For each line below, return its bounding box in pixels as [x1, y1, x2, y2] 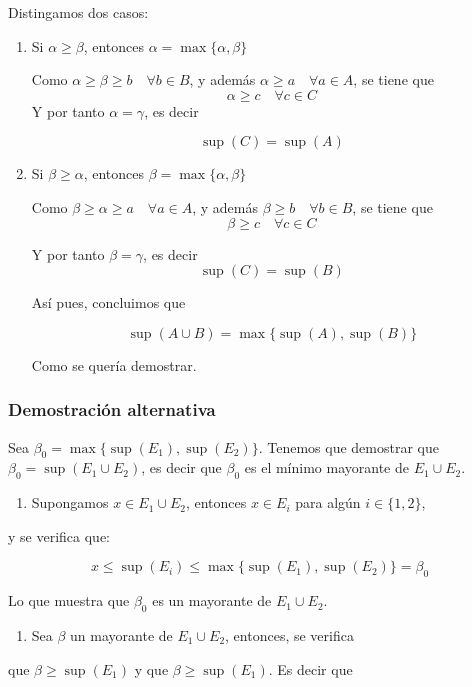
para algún [295, 492, 361, 513]
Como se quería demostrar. [31, 354, 197, 375]
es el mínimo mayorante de [244, 457, 409, 478]
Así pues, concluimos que [31, 292, 186, 313]
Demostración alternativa [8, 397, 216, 422]
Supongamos [31, 492, 109, 513]
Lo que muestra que [8, 590, 130, 611]
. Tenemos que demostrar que [258, 436, 439, 457]
